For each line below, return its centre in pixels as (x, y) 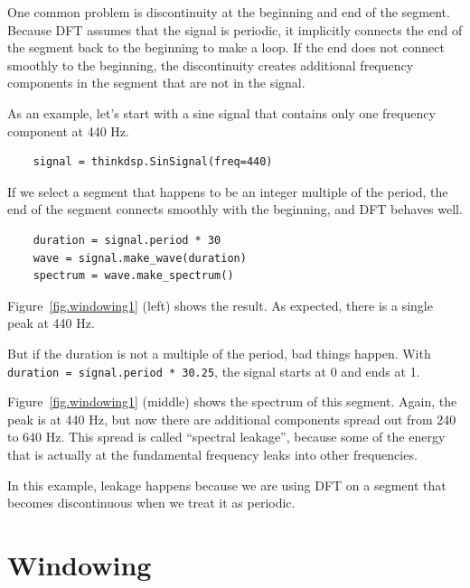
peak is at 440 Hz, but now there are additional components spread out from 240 (232, 419)
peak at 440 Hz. (51, 323)
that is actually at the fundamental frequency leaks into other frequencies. (212, 454)
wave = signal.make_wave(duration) (140, 258)
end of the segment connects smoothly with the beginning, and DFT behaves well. (235, 209)
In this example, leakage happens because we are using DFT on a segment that (227, 485)
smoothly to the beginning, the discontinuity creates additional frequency (211, 65)
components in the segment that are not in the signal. (156, 83)
